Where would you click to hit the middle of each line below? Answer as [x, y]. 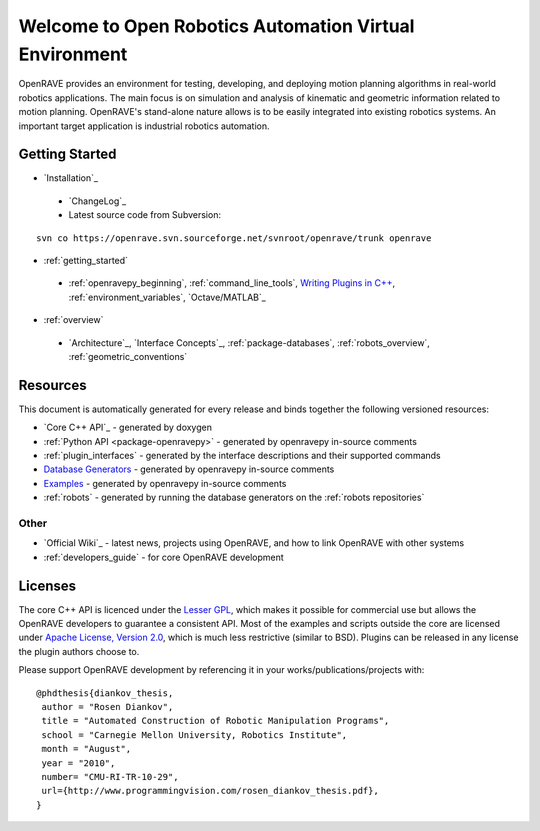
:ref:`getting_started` [86, 260]
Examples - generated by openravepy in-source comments [165, 483]
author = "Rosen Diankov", [107, 706]
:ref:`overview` [73, 320]
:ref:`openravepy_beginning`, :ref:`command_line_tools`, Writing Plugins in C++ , [231, 283]
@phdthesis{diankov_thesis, [105, 693]
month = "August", [86, 749]
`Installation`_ [71, 178]
